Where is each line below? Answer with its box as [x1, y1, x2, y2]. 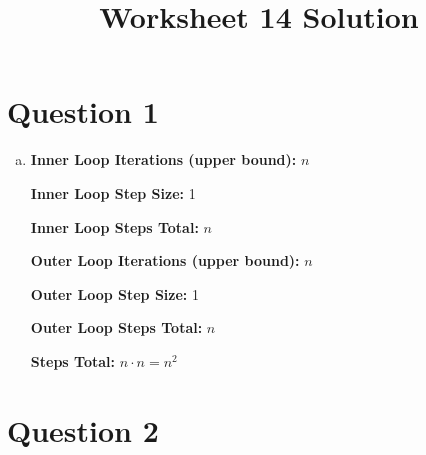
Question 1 [7, 91, 159, 132]
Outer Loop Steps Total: [30, 317, 203, 338]
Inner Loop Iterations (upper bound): [30, 149, 297, 170]
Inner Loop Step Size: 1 [30, 182, 196, 203]
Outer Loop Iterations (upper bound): [30, 250, 300, 271]
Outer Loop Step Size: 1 [30, 283, 199, 304]
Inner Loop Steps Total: [30, 216, 199, 237]
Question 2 [7, 409, 159, 450]
